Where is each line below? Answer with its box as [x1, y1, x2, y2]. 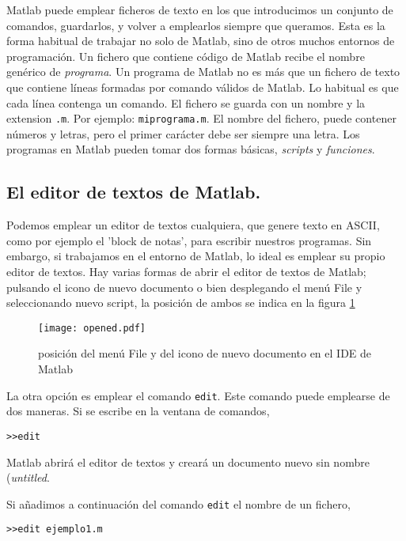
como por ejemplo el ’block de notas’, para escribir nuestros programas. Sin [6, 232, 372, 248]
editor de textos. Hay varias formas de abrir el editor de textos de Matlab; [6, 263, 366, 279]
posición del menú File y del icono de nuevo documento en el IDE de [38, 345, 372, 361]
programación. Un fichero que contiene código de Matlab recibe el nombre [6, 47, 365, 64]
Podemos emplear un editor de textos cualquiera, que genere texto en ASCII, [6, 217, 380, 233]
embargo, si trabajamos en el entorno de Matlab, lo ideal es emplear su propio [6, 248, 385, 264]
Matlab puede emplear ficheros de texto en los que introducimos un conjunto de [6, 2, 393, 17]
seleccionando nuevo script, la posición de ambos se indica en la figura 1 [6, 294, 355, 311]
